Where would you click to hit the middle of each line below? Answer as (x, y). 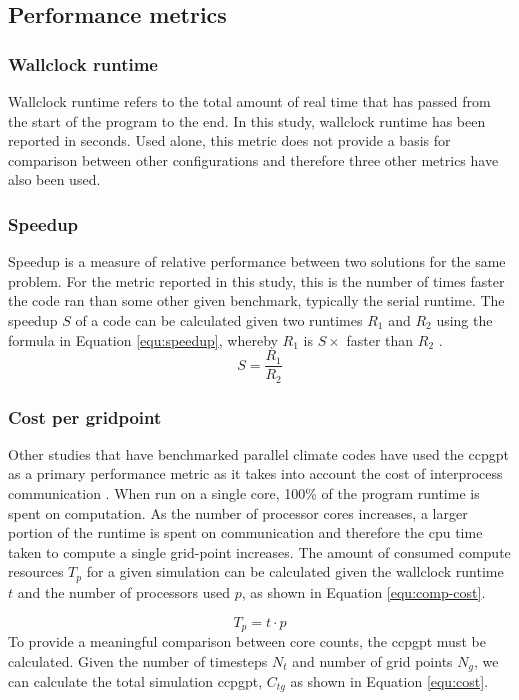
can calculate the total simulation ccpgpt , (135, 681)
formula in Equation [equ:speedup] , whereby (143, 339)
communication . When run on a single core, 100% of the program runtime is (244, 493)
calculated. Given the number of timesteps (138, 660)
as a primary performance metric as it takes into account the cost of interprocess (255, 473)
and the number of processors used (124, 591)
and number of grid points (372, 660)
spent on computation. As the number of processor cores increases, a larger (238, 512)
